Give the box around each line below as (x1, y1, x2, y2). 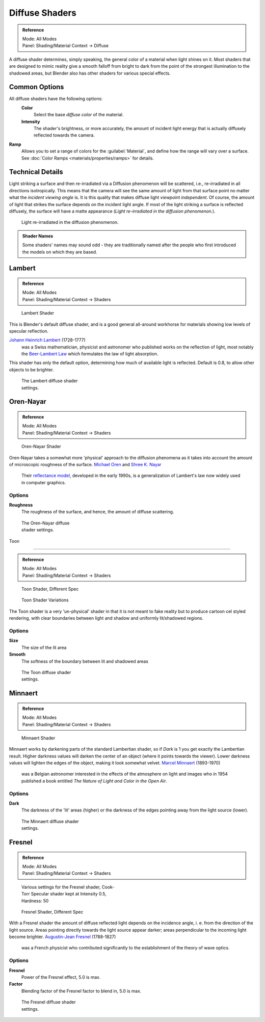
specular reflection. (9, 328, 49, 334)
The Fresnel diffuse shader (21, 999, 76, 1005)
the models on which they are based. (22, 249, 98, 255)
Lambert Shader (21, 310, 54, 316)
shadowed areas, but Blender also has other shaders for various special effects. (9, 70, 171, 76)
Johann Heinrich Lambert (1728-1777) (9, 337, 86, 343)
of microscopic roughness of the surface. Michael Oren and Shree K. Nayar (9, 462, 162, 468)
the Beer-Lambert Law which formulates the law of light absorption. (21, 351, 159, 357)
